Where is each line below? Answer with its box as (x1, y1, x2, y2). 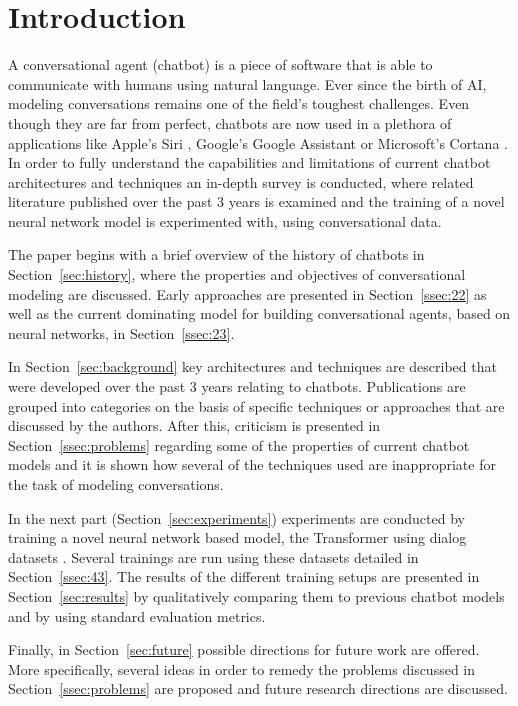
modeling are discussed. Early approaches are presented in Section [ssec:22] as (8, 283, 487, 304)
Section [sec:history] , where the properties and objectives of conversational (8, 264, 466, 285)
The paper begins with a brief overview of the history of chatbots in (8, 244, 425, 265)
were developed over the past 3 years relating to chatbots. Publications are (8, 376, 466, 397)
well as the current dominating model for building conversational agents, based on (8, 303, 511, 324)
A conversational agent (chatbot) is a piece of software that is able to (8, 54, 433, 75)
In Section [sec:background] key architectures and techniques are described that (8, 356, 497, 377)
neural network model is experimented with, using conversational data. (8, 210, 442, 231)
